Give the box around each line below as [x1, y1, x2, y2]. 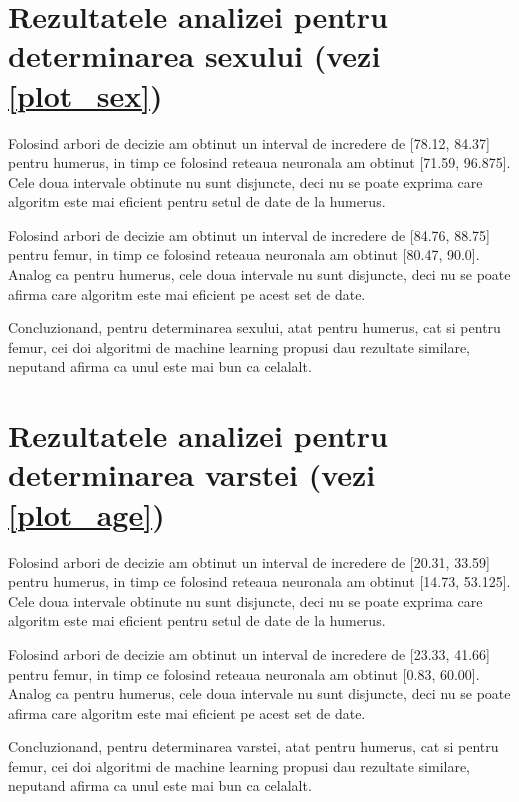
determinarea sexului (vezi [8, 35, 381, 76]
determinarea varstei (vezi [8, 454, 376, 495]
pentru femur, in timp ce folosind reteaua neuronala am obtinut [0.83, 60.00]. [8, 663, 480, 684]
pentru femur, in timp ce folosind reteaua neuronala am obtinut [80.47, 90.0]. [8, 244, 480, 265]
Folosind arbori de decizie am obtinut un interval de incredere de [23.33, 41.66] [8, 643, 490, 664]
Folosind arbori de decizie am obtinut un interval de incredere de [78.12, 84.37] [8, 132, 490, 153]
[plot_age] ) [8, 493, 165, 534]
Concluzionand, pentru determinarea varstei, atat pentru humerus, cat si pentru [8, 736, 499, 757]
